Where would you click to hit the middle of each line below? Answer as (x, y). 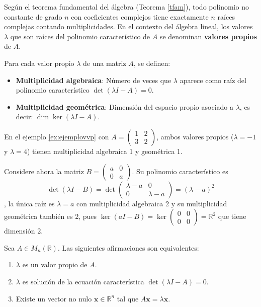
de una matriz (105, 63)
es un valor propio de (55, 264)
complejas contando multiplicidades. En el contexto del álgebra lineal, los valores (128, 26)
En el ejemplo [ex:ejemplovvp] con (57, 136)
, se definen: (152, 63)
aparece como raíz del (213, 80)
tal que (128, 298)
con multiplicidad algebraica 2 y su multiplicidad (152, 203)
